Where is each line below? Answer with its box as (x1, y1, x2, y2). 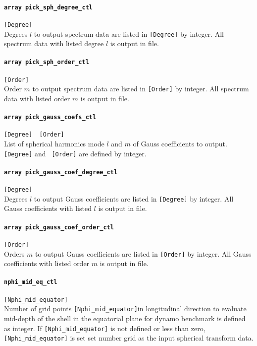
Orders (4, 248, 25, 259)
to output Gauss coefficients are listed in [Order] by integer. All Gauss (35, 248, 252, 259)
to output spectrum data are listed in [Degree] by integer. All (34, 28, 224, 39)
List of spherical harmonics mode (4, 138, 104, 149)
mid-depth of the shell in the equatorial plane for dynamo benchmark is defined (4, 313, 246, 323)
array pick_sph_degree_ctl (4, 3, 93, 11)
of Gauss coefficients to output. (133, 138, 227, 149)
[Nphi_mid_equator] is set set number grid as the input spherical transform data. (4, 333, 254, 343)
